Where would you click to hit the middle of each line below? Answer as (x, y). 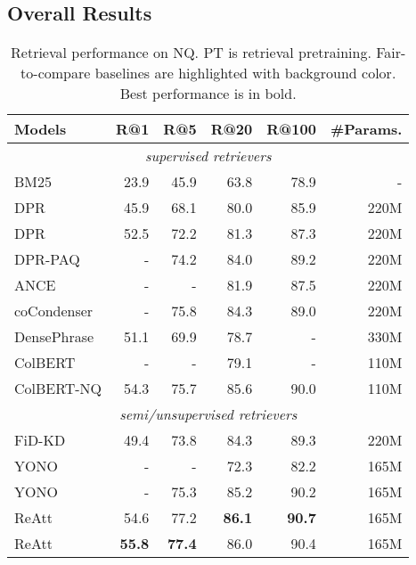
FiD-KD (40, 440)
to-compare (56, 73)
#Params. (366, 129)
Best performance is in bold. (208, 94)
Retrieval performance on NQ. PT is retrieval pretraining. (191, 53)
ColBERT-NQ (58, 389)
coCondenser (54, 311)
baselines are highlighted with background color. (245, 73)
